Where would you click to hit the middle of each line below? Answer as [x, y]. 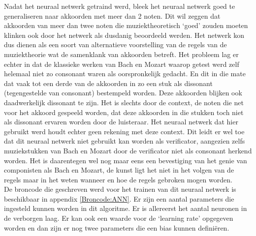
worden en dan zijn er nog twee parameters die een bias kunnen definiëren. [117, 227]
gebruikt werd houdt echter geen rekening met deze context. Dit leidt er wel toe [124, 131]
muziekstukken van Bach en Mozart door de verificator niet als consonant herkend [128, 150]
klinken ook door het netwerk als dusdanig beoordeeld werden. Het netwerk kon [124, 35]
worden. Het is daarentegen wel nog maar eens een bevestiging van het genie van [126, 160]
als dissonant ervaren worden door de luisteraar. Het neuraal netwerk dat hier [121, 122]
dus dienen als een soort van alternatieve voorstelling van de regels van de [115, 44]
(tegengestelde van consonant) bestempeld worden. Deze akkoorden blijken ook [123, 93]
